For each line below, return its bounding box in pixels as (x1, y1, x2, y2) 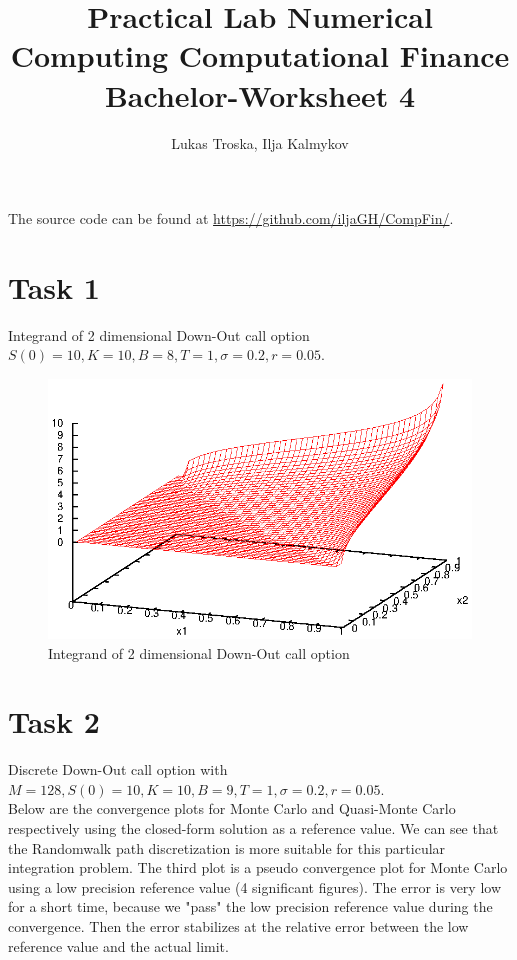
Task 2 (8, 701, 100, 742)
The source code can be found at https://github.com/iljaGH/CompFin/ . (8, 208, 454, 229)
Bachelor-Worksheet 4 (104, 74, 416, 115)
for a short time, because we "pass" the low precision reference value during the (8, 896, 493, 917)
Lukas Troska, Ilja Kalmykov (171, 132, 349, 153)
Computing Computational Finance (10, 35, 510, 76)
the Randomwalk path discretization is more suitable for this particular (8, 837, 446, 858)
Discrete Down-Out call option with (8, 759, 228, 780)
